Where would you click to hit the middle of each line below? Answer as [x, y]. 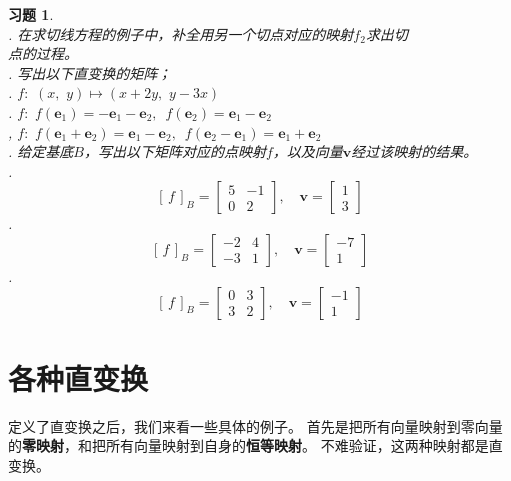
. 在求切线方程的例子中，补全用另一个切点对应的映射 [181, 33]
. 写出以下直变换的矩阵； [90, 72]
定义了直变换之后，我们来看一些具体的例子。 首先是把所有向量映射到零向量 [255, 425]
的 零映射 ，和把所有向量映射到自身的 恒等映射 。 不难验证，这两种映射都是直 [255, 445]
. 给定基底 [41, 151]
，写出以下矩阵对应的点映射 [174, 151]
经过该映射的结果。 [414, 151]
